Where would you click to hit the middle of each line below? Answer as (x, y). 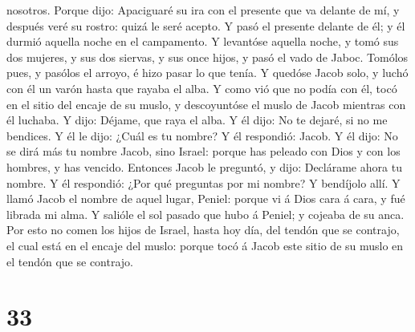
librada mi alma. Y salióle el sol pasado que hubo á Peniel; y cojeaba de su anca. (205, 214)
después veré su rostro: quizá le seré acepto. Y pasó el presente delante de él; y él (206, 25)
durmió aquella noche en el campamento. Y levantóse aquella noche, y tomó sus (203, 41)
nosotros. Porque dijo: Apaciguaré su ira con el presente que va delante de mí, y (203, 10)
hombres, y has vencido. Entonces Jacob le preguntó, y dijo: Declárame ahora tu (204, 166)
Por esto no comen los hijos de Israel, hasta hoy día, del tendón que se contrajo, (203, 230)
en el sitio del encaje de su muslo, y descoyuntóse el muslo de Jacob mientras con (206, 104)
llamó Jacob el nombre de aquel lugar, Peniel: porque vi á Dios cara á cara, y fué (206, 198)
